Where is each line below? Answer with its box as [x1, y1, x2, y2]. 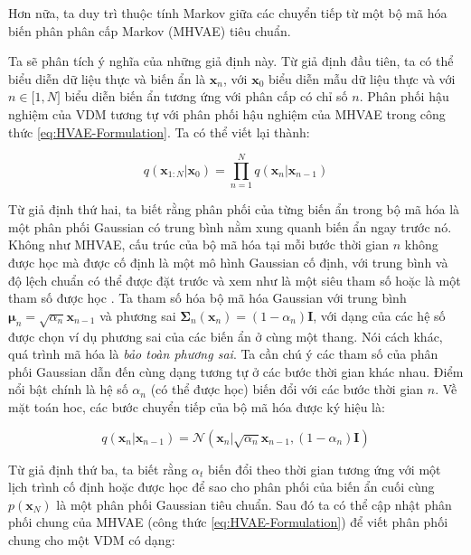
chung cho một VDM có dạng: [8, 530, 175, 549]
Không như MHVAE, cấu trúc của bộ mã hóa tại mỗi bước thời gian [8, 235, 390, 254]
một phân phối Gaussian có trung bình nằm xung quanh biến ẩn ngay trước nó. [8, 217, 452, 236]
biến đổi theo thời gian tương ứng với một [208, 459, 441, 478]
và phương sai [99, 306, 176, 325]
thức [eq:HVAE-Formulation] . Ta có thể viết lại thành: [8, 122, 310, 141]
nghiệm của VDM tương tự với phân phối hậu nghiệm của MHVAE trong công [8, 104, 446, 123]
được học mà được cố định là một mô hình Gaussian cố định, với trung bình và [8, 253, 448, 272]
